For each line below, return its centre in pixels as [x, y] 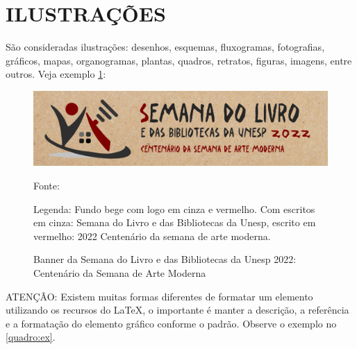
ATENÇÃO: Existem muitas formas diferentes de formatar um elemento [159, 296]
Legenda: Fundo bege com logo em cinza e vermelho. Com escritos [174, 208]
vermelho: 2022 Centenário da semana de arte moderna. [152, 236]
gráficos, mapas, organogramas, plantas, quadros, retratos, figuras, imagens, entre [179, 60]
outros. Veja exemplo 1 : [56, 74]
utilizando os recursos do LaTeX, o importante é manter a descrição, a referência [177, 310]
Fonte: [47, 185]
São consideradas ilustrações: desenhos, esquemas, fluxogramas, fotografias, [165, 47]
